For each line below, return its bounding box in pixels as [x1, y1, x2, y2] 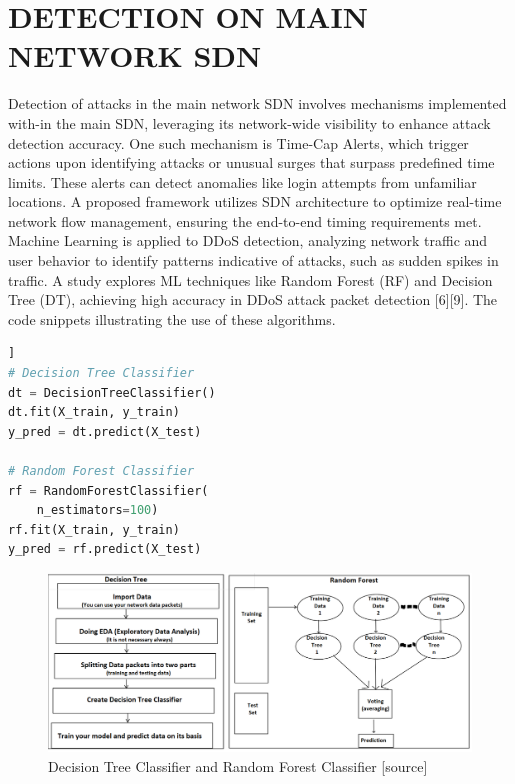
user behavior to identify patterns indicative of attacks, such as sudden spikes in [8, 250, 499, 271]
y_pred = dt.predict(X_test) [8, 424, 202, 439]
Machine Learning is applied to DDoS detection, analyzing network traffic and [8, 230, 488, 251]
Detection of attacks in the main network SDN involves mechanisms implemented [8, 93, 507, 114]
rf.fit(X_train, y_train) [8, 522, 180, 537]
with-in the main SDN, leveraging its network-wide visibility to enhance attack [8, 112, 491, 133]
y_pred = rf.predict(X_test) [8, 542, 202, 557]
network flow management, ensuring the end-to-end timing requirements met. [8, 210, 482, 231]
